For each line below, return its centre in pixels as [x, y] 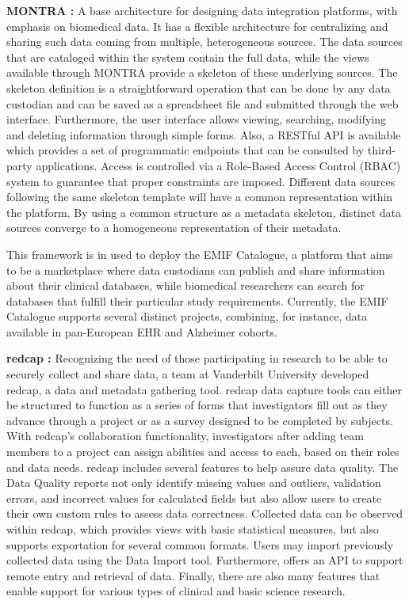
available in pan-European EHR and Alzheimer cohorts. [142, 331]
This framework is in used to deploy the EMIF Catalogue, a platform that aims [200, 254]
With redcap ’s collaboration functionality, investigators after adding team [185, 436]
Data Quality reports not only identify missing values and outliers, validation [194, 482]
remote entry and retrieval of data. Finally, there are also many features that [193, 575]
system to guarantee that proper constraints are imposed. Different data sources [201, 181]
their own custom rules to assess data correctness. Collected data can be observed [205, 513]
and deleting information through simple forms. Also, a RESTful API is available [204, 134]
